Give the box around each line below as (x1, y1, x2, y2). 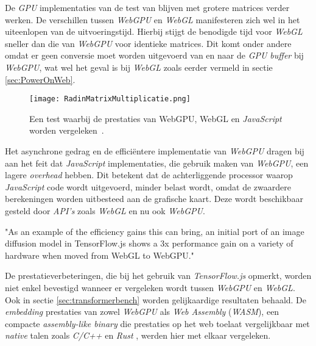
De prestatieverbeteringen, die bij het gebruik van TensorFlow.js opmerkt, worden (5, 269, 312, 282)
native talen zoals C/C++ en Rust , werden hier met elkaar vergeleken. (5, 329, 271, 342)
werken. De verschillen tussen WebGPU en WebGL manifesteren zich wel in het (5, 13, 300, 26)
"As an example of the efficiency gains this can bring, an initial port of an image (5, 225, 304, 237)
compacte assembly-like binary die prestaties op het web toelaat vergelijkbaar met (5, 317, 310, 330)
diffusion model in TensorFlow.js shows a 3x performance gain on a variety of (5, 237, 293, 250)
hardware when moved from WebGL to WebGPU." (5, 248, 194, 261)
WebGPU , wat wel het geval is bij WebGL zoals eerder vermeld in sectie (5, 60, 273, 73)
